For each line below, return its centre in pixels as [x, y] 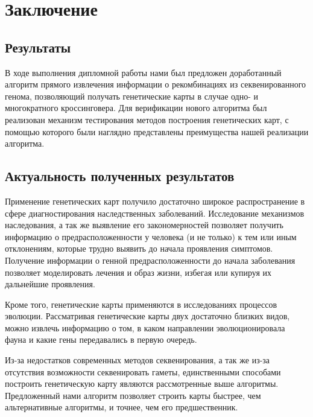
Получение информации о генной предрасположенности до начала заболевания [150, 260]
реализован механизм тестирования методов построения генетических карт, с [147, 119]
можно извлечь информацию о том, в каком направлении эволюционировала [145, 327]
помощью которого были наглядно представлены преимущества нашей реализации [157, 131]
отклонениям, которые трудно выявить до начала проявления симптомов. [139, 248]
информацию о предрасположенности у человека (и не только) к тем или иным [151, 236]
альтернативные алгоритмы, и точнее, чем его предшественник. [122, 407]
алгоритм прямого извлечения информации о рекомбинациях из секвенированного [156, 84]
